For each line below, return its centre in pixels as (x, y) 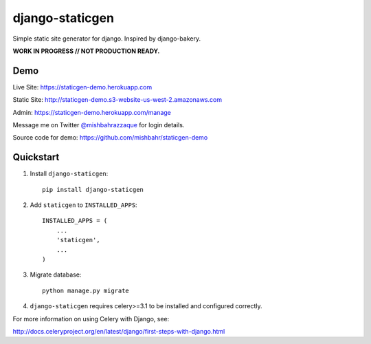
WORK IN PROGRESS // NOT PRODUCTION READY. (86, 51)
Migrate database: (56, 275)
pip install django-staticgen (93, 190)
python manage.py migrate (86, 290)
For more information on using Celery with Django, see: (91, 319)
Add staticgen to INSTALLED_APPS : (83, 205)
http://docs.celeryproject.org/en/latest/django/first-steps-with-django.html (119, 331)
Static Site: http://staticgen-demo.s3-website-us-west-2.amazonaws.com (117, 100)
